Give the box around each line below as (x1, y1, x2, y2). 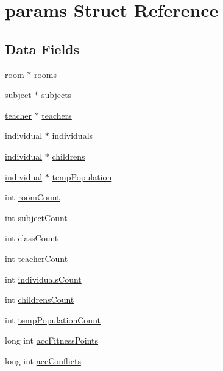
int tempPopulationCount (5, 313, 101, 326)
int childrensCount (5, 293, 74, 306)
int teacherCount (5, 252, 68, 264)
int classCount (5, 231, 58, 244)
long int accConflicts (5, 354, 81, 367)
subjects (41, 88, 72, 101)
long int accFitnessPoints (5, 334, 99, 347)
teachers (41, 108, 72, 121)
